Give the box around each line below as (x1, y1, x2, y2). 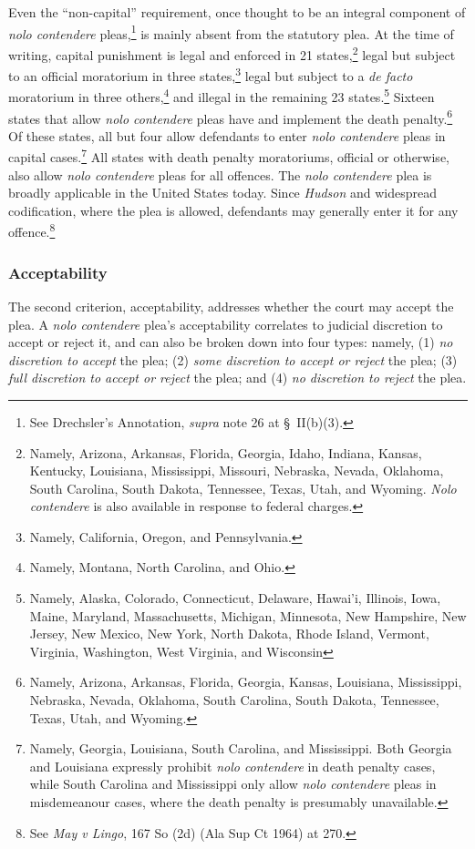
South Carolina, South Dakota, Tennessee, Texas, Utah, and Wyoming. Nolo (29, 478, 457, 497)
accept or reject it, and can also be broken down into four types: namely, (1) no (8, 332, 453, 352)
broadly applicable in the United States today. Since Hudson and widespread (8, 183, 438, 202)
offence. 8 (8, 220, 56, 241)
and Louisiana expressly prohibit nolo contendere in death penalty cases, (29, 756, 436, 775)
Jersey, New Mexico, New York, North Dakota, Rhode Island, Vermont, (29, 624, 429, 643)
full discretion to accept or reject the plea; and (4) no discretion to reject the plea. (8, 368, 467, 387)
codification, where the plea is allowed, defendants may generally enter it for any (8, 200, 459, 220)
